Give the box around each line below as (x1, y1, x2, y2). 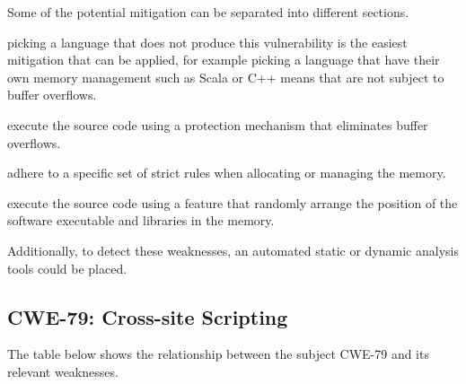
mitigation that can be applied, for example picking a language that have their (7, 50, 440, 69)
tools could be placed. (7, 258, 127, 277)
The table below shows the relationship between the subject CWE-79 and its (7, 345, 429, 363)
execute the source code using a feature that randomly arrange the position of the (7, 193, 458, 212)
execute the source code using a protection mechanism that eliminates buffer (7, 115, 428, 134)
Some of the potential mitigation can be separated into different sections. (7, 3, 409, 21)
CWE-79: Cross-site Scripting (7, 302, 288, 330)
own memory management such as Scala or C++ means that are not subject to (7, 67, 444, 86)
